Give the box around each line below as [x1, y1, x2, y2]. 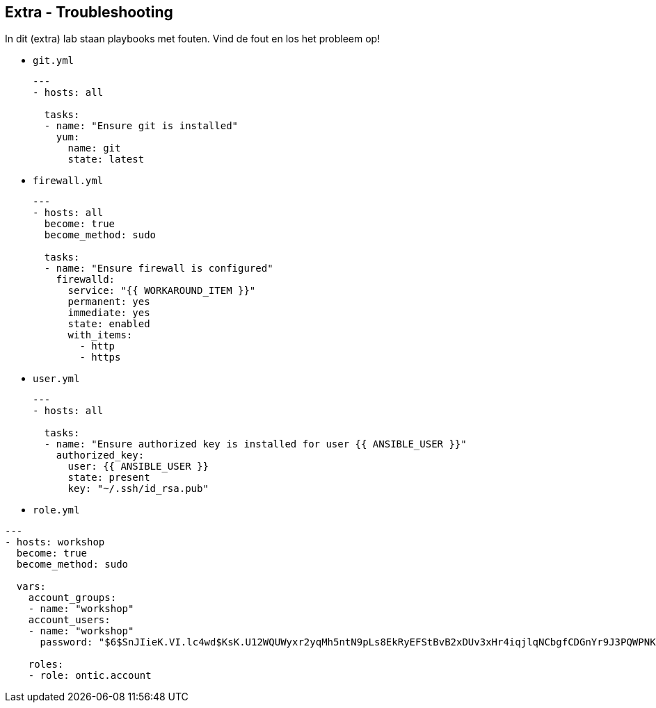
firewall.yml [33, 175, 104, 187]
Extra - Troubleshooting [5, 3, 173, 21]
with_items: [67, 329, 133, 341]
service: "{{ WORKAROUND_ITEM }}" [67, 285, 256, 297]
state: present [67, 472, 150, 484]
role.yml [33, 504, 80, 516]
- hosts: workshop [5, 536, 105, 548]
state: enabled [67, 318, 150, 330]
